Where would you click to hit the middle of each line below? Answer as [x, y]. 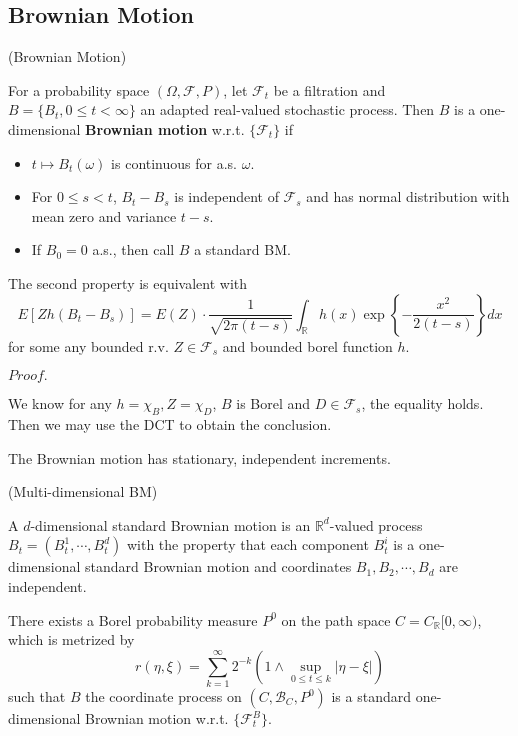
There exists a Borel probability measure [133, 619]
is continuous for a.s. [174, 162]
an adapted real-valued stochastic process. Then [287, 109]
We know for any [60, 403]
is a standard [371, 696]
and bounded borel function [307, 345]
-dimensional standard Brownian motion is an [170, 524]
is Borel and [273, 403]
